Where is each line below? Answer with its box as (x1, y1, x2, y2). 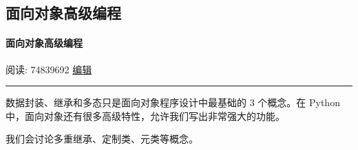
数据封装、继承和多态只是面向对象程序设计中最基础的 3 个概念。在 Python (6, 95, 340, 110)
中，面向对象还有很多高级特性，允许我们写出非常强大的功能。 (6, 108, 285, 123)
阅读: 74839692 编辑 (6, 62, 92, 76)
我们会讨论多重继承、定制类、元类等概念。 (6, 132, 198, 146)
